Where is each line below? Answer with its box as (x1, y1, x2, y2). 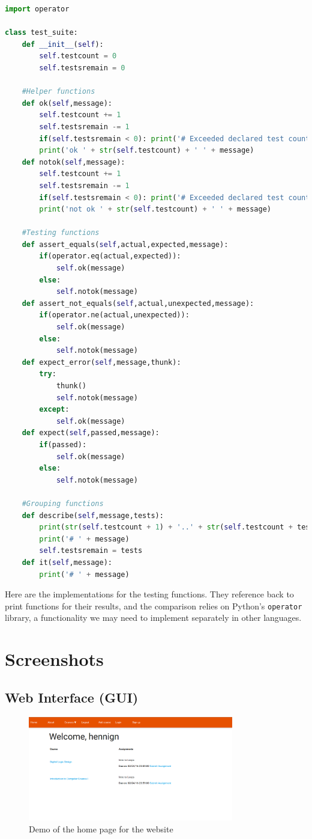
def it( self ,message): (22, 558, 112, 567)
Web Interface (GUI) (5, 688, 139, 706)
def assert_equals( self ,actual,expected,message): (22, 240, 229, 249)
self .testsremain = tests (39, 546, 143, 555)
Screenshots (5, 647, 104, 671)
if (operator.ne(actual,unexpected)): (39, 311, 190, 320)
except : (39, 405, 70, 414)
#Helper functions (22, 87, 95, 96)
